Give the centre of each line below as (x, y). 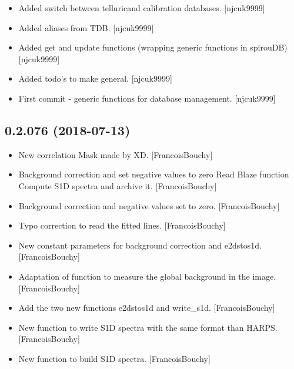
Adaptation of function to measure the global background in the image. (147, 276)
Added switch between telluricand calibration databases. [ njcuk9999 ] (142, 8)
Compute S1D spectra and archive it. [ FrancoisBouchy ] (118, 185)
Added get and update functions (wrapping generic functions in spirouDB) (153, 47)
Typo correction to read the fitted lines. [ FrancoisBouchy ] (122, 225)
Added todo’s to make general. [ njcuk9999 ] (95, 78)
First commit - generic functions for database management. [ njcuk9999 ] (147, 98)
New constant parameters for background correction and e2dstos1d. (140, 245)
